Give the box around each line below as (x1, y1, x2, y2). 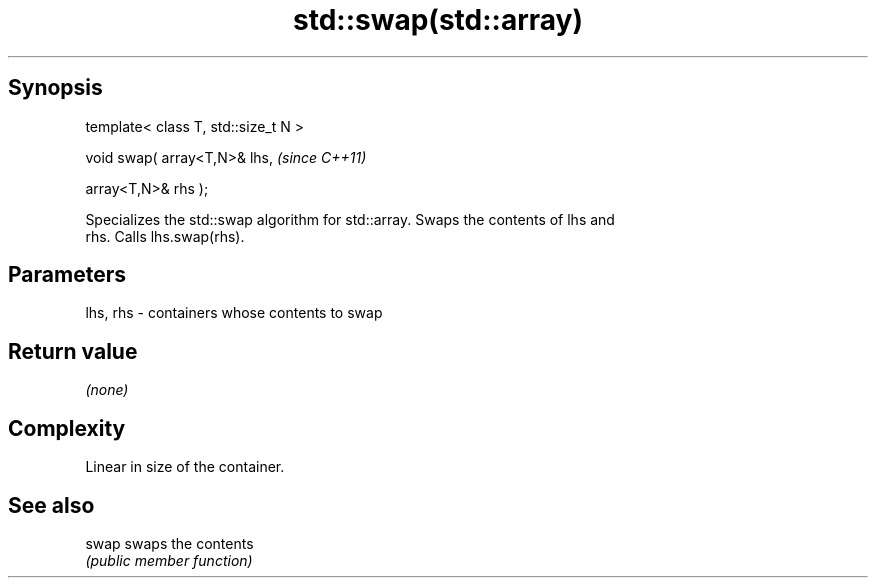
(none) (85, 381, 129, 399)
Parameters (8, 262, 126, 288)
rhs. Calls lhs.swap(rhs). (85, 227, 245, 245)
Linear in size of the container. (85, 458, 285, 476)
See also (8, 492, 95, 518)
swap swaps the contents (85, 534, 254, 552)
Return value (8, 338, 138, 364)
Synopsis (8, 75, 103, 101)
